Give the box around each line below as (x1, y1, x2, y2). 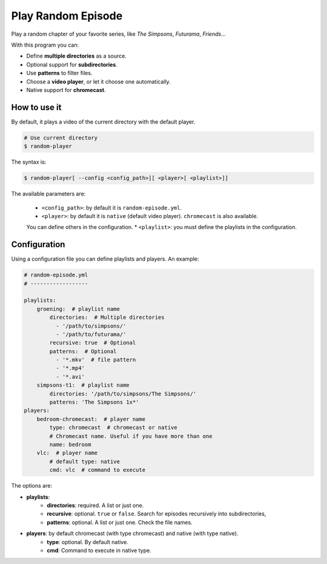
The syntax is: (11, 158, 47, 166)
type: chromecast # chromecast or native (49, 424, 178, 431)
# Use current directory (24, 134, 98, 141)
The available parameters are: (11, 190, 86, 197)
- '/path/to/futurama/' (55, 331, 127, 337)
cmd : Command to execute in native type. (47, 546, 151, 554)
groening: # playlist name (36, 305, 121, 312)
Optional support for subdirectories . (26, 61, 118, 68)
